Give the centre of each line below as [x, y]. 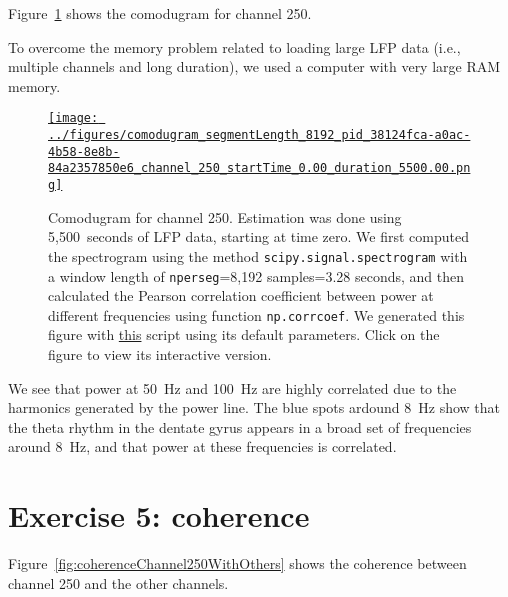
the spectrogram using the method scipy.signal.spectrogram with [258, 255]
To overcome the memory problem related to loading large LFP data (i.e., [234, 46]
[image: [73, 118]
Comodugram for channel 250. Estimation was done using [225, 216]
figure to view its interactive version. [160, 354]
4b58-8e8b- [84, 151]
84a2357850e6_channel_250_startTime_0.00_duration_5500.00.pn [259, 168]
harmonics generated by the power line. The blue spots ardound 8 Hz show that [254, 407]
